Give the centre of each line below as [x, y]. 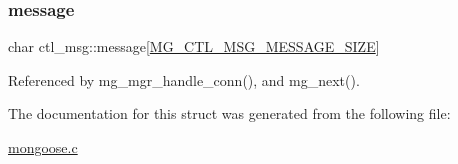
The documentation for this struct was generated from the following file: [229, 113]
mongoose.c [43, 147]
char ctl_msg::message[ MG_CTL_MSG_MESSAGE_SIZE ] [194, 46]
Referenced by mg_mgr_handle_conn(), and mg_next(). [184, 79]
